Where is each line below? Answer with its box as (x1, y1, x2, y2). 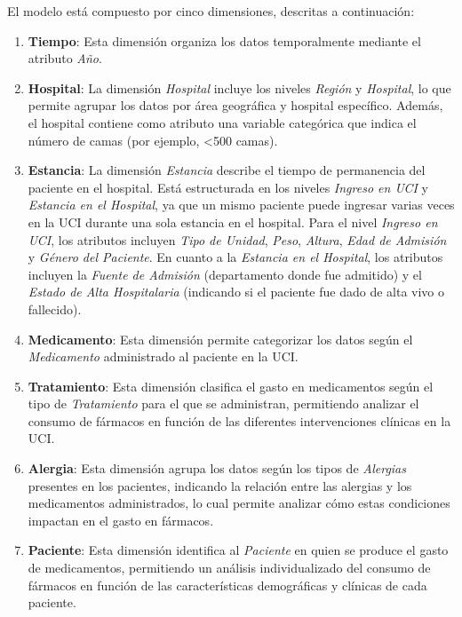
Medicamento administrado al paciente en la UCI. (28, 347, 299, 366)
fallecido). (28, 299, 82, 318)
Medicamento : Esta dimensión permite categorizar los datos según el (28, 329, 413, 348)
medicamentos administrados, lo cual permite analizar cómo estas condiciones (28, 494, 450, 512)
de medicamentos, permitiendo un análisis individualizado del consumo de (28, 558, 431, 577)
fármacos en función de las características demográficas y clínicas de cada (28, 575, 427, 594)
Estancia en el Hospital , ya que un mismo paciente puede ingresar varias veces (28, 195, 455, 214)
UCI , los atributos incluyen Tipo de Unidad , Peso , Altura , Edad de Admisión (28, 230, 447, 249)
